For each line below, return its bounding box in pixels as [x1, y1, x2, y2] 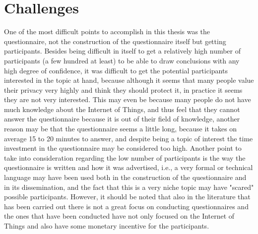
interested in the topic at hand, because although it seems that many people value [4, 75, 254, 85]
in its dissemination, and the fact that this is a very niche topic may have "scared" [4, 181, 254, 192]
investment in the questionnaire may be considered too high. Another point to [4, 143, 242, 153]
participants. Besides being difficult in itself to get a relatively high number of [4, 46, 241, 56]
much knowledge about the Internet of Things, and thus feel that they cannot [4, 104, 240, 114]
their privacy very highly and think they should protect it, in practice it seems [4, 84, 243, 95]
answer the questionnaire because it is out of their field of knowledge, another [4, 114, 240, 124]
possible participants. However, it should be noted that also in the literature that [4, 191, 251, 202]
